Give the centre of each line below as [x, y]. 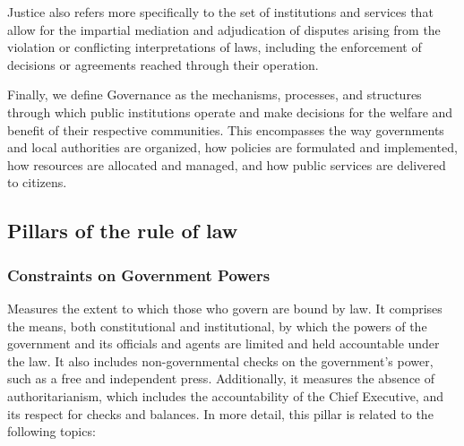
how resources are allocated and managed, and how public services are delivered [227, 164]
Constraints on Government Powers [139, 274]
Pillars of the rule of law [123, 231]
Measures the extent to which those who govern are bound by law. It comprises [225, 308]
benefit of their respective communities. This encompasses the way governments [226, 129]
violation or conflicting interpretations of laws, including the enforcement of [215, 47]
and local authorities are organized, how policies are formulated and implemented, [232, 147]
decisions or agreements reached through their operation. [163, 64]
